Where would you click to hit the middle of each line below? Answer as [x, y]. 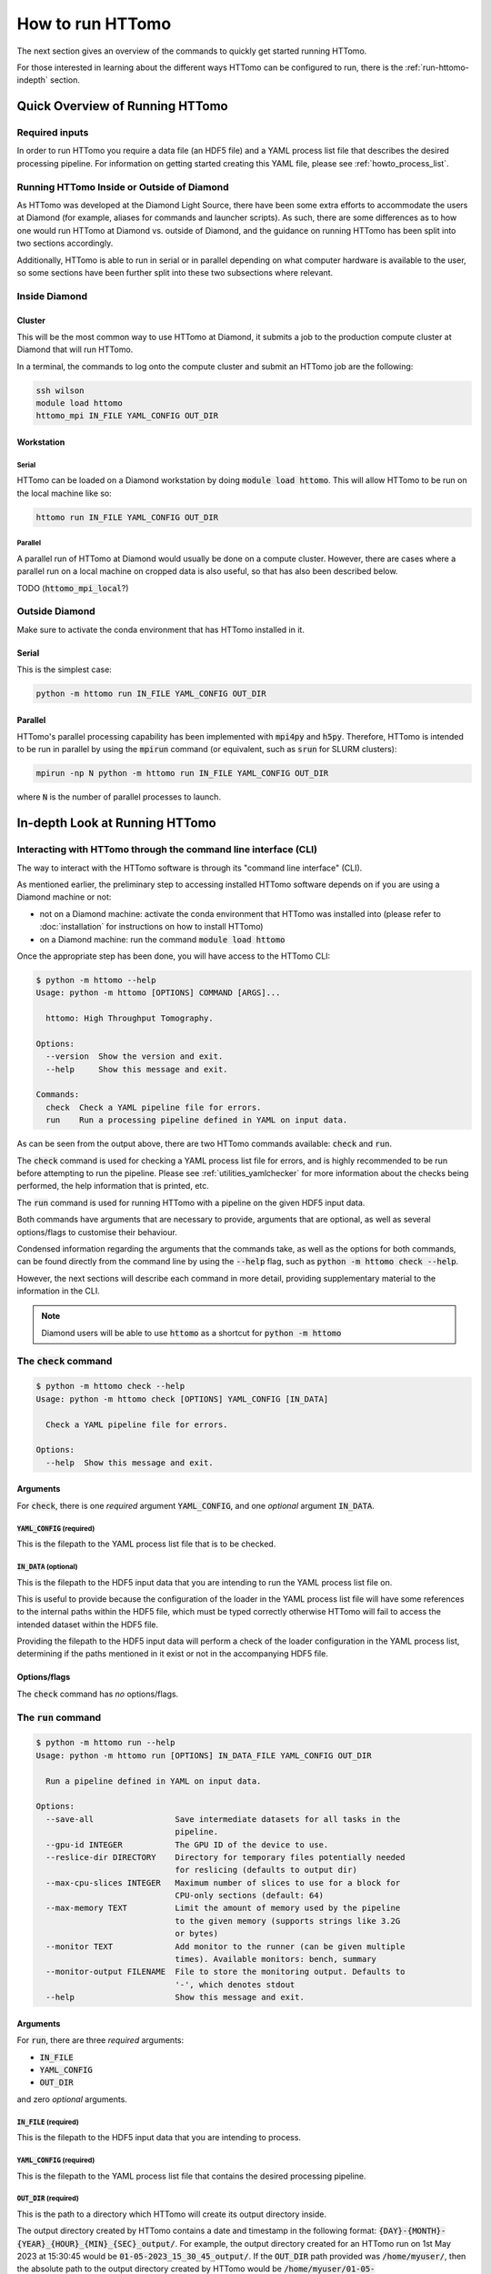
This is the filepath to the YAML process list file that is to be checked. [146, 1544]
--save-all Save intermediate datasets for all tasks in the [223, 1819]
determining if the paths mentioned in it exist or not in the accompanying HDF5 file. [173, 1654]
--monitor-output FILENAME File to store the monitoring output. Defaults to [225, 1972]
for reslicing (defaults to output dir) [266, 1870]
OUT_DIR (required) [48, 2199]
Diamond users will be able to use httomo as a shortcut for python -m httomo [191, 1333]
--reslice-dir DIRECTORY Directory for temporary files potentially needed [225, 1857]
